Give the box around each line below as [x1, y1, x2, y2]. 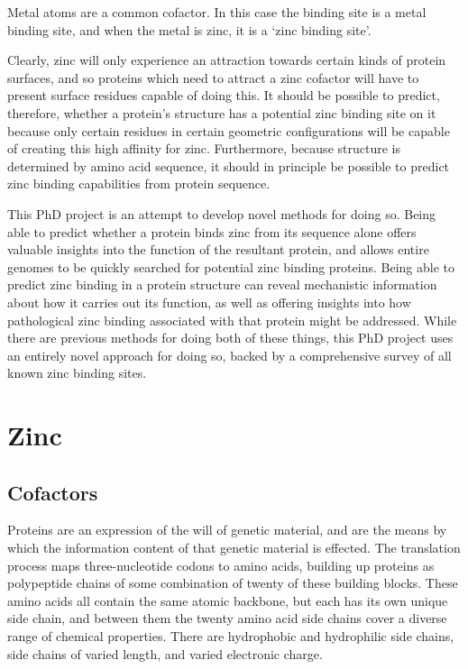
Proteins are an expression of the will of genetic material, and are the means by [7, 520, 447, 539]
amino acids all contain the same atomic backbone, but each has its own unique [7, 591, 448, 609]
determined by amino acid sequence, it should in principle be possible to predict [7, 156, 450, 175]
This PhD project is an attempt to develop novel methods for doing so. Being [7, 204, 436, 223]
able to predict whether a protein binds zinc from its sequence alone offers [7, 222, 417, 241]
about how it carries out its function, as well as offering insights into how [7, 292, 411, 311]
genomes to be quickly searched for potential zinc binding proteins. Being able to [7, 257, 454, 276]
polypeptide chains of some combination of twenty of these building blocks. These [7, 573, 458, 592]
